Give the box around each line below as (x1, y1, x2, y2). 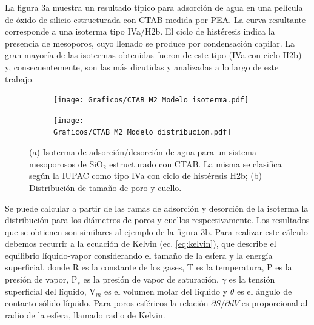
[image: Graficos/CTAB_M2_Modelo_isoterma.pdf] (53, 96, 249, 105)
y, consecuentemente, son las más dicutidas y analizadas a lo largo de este (5, 60, 279, 73)
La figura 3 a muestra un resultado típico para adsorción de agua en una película (5, 1, 303, 13)
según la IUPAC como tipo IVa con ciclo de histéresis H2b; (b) (29, 169, 262, 182)
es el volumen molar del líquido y (104, 284, 228, 297)
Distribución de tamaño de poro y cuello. (29, 181, 182, 193)
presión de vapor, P (5, 273, 78, 286)
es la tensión (229, 273, 275, 286)
